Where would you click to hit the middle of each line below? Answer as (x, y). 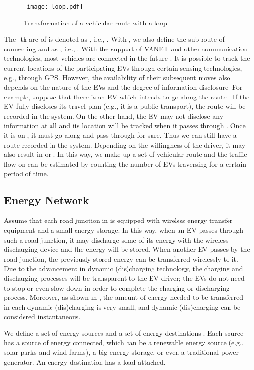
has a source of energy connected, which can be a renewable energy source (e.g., (124, 342)
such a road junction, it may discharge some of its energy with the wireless (116, 239)
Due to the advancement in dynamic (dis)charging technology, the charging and (124, 268)
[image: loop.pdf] (53, 7)
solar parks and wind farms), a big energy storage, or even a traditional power (121, 352)
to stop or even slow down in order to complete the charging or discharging (117, 287)
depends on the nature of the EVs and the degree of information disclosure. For (123, 87)
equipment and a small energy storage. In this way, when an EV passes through (124, 230)
